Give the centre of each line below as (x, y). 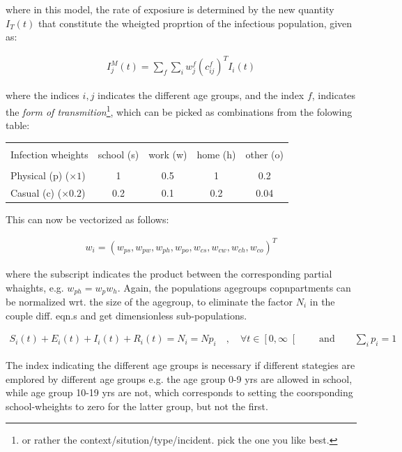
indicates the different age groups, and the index (201, 95)
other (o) (264, 154)
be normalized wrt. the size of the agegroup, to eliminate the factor (149, 301)
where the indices (42, 95)
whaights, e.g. (35, 287)
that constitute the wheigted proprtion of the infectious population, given (195, 23)
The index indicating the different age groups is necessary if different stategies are (180, 364)
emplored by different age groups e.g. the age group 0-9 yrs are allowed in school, (179, 378)
